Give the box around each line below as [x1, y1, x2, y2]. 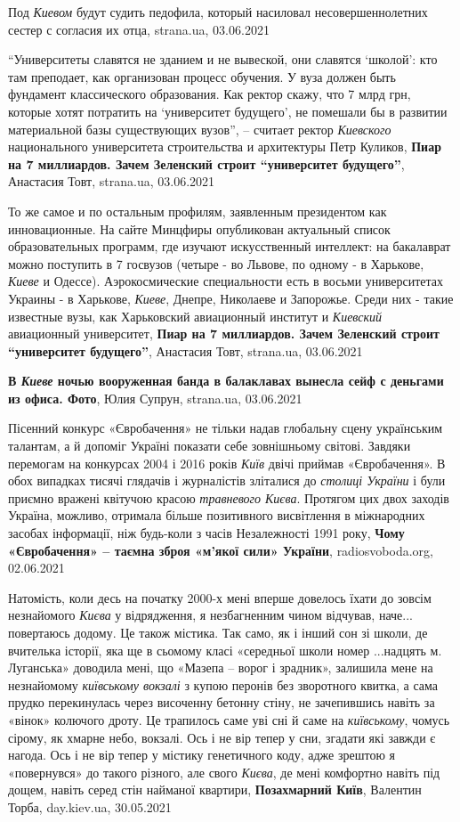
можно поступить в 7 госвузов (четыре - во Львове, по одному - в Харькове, [8, 254, 424, 273]
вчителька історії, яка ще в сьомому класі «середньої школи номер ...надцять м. [8, 640, 442, 659]
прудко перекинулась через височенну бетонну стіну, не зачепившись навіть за [8, 693, 435, 712]
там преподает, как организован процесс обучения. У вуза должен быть [8, 67, 396, 85]
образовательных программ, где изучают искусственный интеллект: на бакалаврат [8, 237, 451, 256]
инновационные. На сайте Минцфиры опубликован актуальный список [8, 219, 391, 238]
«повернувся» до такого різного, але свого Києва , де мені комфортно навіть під [8, 762, 440, 781]
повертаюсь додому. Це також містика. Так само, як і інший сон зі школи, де [8, 623, 428, 641]
